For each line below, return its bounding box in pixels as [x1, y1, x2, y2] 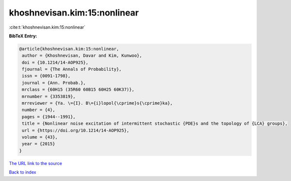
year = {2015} [22, 141, 55, 147]
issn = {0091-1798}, [22, 73, 71, 79]
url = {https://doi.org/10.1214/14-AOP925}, [22, 128, 129, 133]
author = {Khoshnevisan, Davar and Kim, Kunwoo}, [22, 53, 143, 58]
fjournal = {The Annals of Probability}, [22, 66, 122, 72]
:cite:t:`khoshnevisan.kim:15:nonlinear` [9, 24, 86, 30]
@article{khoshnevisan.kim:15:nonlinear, [19, 46, 119, 51]
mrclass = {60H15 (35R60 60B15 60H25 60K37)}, [22, 87, 134, 92]
